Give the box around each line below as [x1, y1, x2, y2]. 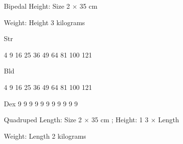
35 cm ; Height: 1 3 [91, 115, 149, 125]
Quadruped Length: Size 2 [4, 115, 82, 125]
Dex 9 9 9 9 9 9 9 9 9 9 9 [4, 98, 78, 108]
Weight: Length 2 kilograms [4, 130, 86, 141]
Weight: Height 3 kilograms [4, 17, 85, 27]
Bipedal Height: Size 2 [4, 1, 70, 11]
